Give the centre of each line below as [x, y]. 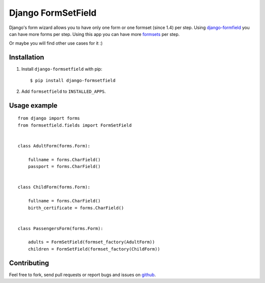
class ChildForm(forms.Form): [54, 187]
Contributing [29, 263]
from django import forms [49, 118]
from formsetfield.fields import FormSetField [75, 125]
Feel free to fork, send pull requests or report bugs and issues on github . [82, 275]
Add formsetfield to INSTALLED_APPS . [64, 91]
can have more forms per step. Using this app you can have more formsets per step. [94, 34]
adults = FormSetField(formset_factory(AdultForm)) [91, 242]
